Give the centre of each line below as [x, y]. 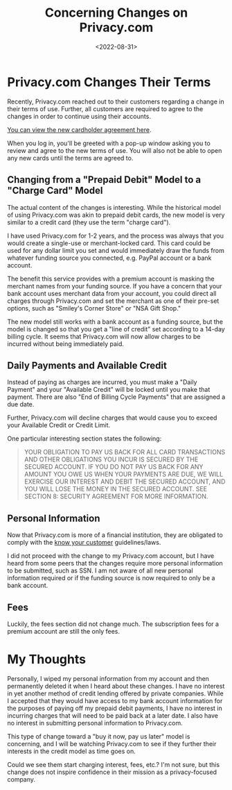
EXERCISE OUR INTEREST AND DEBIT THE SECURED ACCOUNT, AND [125, 482]
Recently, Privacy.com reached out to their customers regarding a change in [116, 101]
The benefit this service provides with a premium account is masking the [111, 279]
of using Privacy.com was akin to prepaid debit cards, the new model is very [116, 215]
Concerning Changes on [116, 13]
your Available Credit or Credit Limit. [59, 425]
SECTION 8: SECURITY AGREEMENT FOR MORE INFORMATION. [116, 496]
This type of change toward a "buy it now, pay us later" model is [99, 736]
